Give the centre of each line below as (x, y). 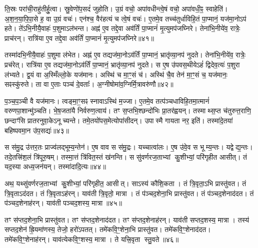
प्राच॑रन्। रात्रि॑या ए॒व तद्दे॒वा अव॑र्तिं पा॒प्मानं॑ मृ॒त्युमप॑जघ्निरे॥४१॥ (79, 38)
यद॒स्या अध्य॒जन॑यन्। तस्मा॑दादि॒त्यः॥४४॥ (55, 166)
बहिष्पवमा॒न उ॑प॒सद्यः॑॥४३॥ (37, 130)
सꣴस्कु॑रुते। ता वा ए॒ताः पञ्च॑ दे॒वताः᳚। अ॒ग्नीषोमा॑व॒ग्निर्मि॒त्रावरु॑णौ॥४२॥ (89, 84)
